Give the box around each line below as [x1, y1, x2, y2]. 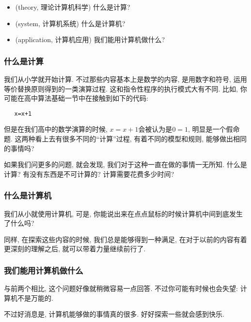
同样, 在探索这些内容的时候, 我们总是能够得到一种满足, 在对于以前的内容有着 [4, 234, 247, 244]
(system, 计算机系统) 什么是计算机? [15, 18, 125, 28]
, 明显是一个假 [188, 124, 233, 134]
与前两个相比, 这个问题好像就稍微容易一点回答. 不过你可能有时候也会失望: [4, 283, 238, 293]
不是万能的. [17, 292, 53, 303]
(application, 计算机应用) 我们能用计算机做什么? [15, 34, 165, 45]
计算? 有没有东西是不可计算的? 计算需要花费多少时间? [4, 169, 174, 179]
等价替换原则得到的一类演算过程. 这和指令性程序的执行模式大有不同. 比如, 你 [4, 83, 247, 93]
